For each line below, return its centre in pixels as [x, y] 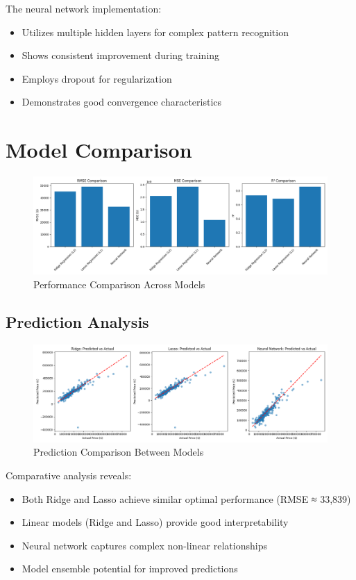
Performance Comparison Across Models [119, 284]
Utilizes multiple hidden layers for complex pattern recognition [155, 32]
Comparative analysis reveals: [69, 475]
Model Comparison [99, 150]
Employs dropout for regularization [97, 78]
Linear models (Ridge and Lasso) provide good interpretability [155, 522]
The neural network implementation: [84, 8]
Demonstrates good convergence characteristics [122, 102]
